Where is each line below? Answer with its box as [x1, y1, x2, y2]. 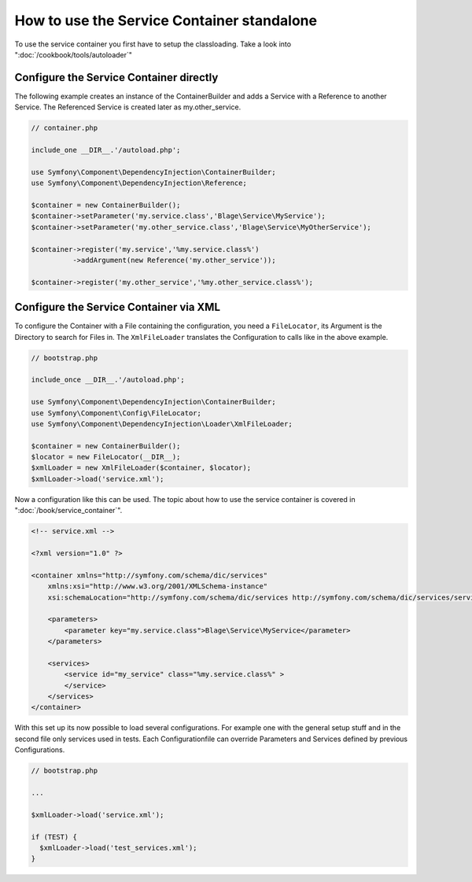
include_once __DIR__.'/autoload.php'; [31, 375, 185, 385]
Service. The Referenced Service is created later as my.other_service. [14, 102, 242, 112]
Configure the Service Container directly [14, 71, 219, 84]
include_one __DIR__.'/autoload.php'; [31, 146, 181, 154]
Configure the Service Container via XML [14, 301, 220, 314]
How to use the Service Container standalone [14, 12, 318, 29]
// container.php [31, 124, 98, 133]
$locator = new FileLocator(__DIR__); [31, 452, 181, 462]
